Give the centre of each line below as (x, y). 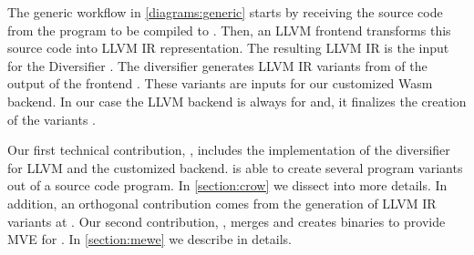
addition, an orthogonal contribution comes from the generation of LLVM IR (222, 203)
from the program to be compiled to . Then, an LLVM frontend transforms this (229, 30)
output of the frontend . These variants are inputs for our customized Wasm (220, 83)
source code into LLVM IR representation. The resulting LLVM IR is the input (228, 48)
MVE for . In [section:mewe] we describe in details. (149, 239)
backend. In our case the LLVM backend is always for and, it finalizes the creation (237, 101)
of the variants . (52, 119)
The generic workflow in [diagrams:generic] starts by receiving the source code (225, 12)
